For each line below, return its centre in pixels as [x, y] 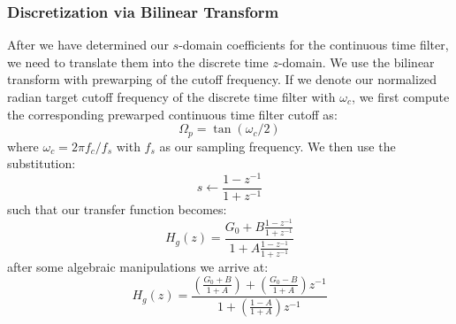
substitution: [42, 163]
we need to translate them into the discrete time [138, 62]
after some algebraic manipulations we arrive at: [138, 267]
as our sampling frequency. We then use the [277, 146]
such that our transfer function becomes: [117, 208]
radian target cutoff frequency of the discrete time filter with [171, 96]
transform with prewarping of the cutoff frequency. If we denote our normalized [222, 79]
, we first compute [401, 96]
